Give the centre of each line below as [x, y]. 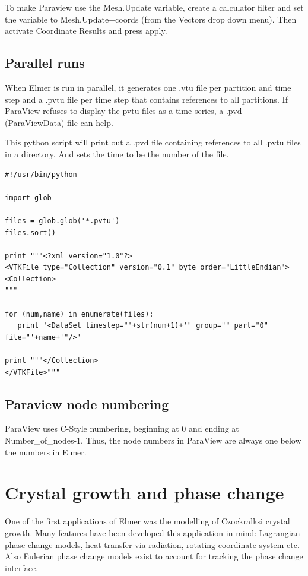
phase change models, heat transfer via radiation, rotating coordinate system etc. [152, 544]
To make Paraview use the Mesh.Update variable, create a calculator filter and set [154, 7]
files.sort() [30, 232]
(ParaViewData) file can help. [59, 122]
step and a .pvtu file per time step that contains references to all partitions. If [146, 99]
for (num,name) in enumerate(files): [79, 314]
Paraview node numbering [87, 403]
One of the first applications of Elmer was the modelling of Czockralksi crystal [147, 521]
